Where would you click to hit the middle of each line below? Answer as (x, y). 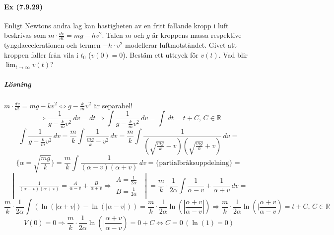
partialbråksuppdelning (194, 163)
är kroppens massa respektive (197, 35)
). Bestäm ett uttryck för (161, 54)
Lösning (18, 84)
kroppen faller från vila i (41, 54)
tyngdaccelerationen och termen (52, 45)
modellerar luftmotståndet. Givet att (181, 45)
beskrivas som (25, 35)
